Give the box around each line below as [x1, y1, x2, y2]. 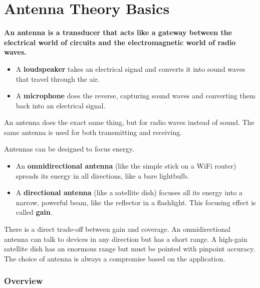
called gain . [16, 207, 53, 217]
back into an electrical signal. [16, 100, 106, 110]
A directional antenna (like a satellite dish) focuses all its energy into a [16, 187, 243, 198]
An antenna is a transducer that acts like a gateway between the [4, 27, 232, 38]
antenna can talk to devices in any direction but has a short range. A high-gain [4, 233, 247, 244]
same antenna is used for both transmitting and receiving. [4, 126, 182, 137]
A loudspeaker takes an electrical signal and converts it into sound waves [16, 63, 245, 74]
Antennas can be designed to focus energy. [4, 143, 134, 154]
